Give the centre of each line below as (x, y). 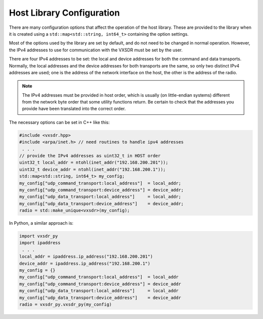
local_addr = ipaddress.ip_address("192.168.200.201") (86, 257)
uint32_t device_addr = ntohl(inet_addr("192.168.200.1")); (93, 169)
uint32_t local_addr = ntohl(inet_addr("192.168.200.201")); (94, 163)
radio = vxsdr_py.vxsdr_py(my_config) (66, 305)
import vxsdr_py (39, 236)
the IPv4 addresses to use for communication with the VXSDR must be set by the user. (96, 50)
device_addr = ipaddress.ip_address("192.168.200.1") (85, 263)
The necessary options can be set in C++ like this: (59, 122)
